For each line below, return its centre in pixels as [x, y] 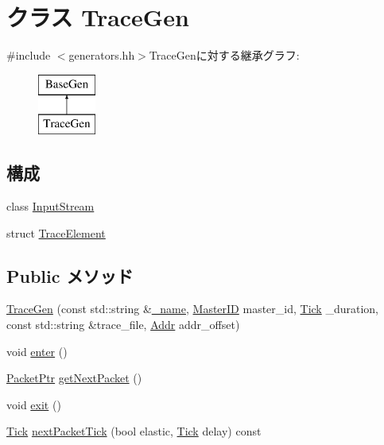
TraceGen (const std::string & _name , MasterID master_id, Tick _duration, [192, 309]
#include [29, 55]
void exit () [34, 404]
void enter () [37, 351]
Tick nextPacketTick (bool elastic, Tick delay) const [134, 431]
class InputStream [50, 206]
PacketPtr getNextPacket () [74, 378]
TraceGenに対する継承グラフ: [224, 55]
